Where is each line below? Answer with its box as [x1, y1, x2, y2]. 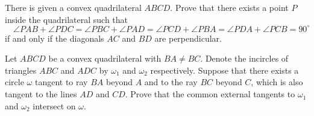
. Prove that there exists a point [170, 1, 289, 13]
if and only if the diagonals [5, 31, 104, 44]
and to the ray [144, 76, 198, 88]
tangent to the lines [5, 88, 77, 100]
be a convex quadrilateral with [48, 52, 162, 65]
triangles [5, 63, 37, 76]
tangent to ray [34, 76, 88, 88]
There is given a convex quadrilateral [5, 1, 142, 13]
